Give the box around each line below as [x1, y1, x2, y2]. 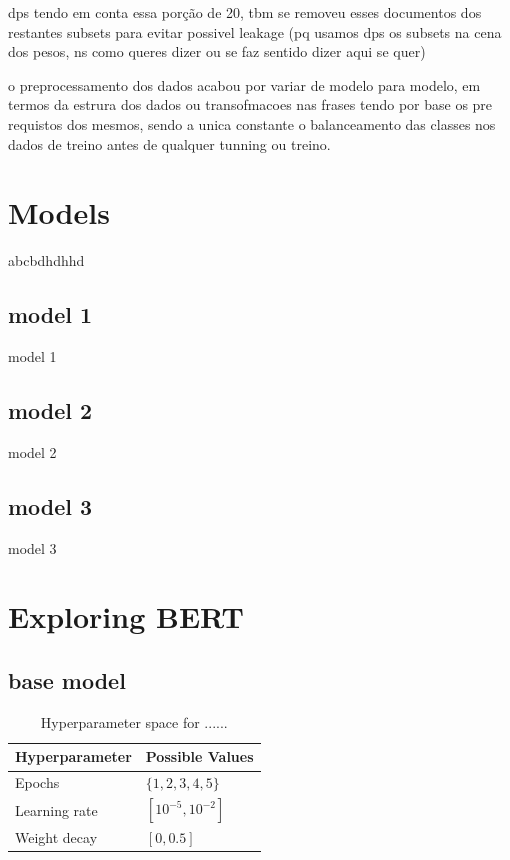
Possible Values [145, 746, 254, 767]
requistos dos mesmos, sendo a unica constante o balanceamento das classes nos [8, 113, 496, 134]
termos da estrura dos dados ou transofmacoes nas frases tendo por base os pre [8, 94, 493, 115]
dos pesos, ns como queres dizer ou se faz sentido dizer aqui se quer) [8, 41, 426, 62]
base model [8, 665, 126, 696]
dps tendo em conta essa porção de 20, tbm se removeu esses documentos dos [8, 2, 482, 22]
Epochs [15, 772, 60, 793]
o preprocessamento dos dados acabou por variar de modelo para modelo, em [8, 74, 481, 95]
